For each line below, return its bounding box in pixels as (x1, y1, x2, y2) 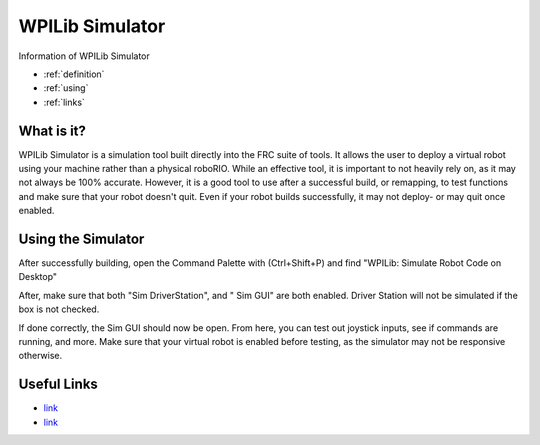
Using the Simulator (18, 231, 145, 247)
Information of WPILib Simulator (18, 50, 150, 62)
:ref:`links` (43, 96, 85, 108)
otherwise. (18, 350, 63, 362)
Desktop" (18, 271, 58, 283)
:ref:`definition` (43, 68, 105, 80)
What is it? (18, 122, 87, 139)
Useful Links (18, 376, 99, 393)
